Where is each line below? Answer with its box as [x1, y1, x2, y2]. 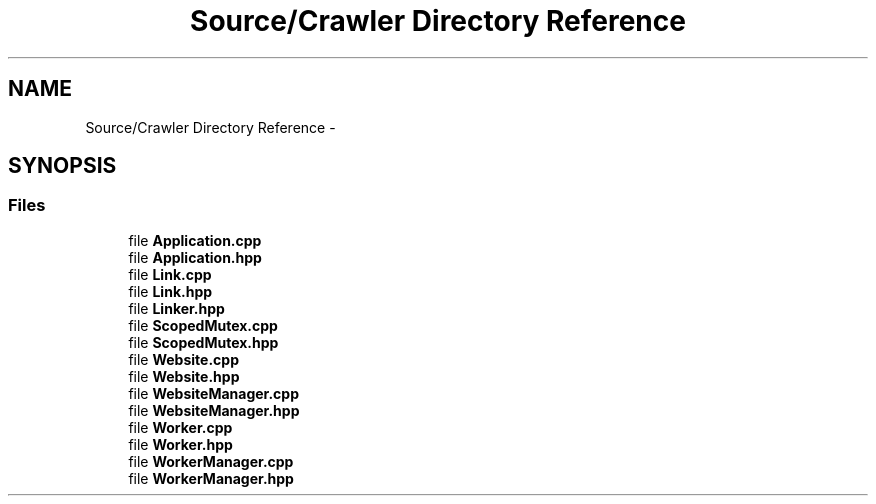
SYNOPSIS [8, 153, 117, 179]
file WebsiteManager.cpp [128, 384, 300, 402]
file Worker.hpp [128, 435, 233, 453]
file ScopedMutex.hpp [128, 333, 279, 351]
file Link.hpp [128, 282, 213, 300]
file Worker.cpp [128, 418, 233, 436]
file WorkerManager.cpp [128, 452, 294, 470]
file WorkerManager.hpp [128, 469, 294, 487]
